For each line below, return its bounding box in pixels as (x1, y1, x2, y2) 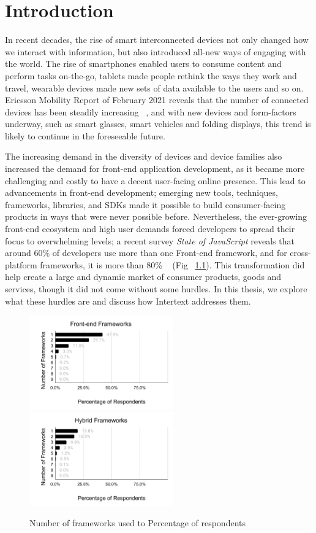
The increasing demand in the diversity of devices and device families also (5, 150, 282, 163)
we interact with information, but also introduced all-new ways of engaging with (5, 45, 306, 58)
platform (5, 258, 37, 271)
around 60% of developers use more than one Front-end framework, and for (5, 246, 287, 259)
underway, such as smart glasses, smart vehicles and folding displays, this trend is (5, 117, 311, 130)
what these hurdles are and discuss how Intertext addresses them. (5, 294, 251, 307)
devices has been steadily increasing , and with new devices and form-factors (5, 105, 296, 118)
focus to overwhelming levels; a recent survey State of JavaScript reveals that (5, 234, 295, 247)
